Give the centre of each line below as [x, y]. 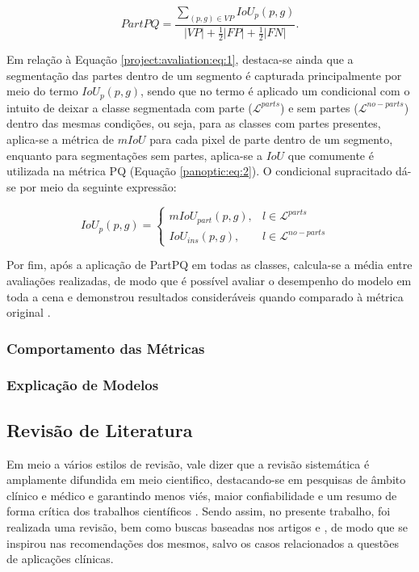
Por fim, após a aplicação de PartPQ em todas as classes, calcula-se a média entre [209, 265]
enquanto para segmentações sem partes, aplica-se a [134, 155]
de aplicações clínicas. [60, 559]
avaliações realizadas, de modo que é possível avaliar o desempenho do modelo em [209, 280]
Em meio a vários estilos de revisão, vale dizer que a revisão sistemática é [188, 463]
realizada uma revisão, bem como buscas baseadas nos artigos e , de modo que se [207, 526]
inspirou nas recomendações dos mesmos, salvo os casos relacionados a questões [203, 543]
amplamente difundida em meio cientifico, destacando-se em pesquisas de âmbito [206, 479]
